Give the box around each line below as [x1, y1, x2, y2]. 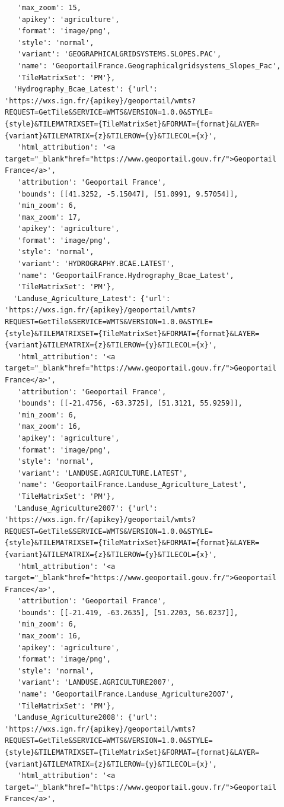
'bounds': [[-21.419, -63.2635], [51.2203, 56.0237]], [17, 608, 238, 617]
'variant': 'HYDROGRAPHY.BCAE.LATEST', [17, 259, 175, 268]
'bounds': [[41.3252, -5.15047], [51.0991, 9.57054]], [17, 189, 238, 198]
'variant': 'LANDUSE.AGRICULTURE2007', [17, 678, 175, 687]
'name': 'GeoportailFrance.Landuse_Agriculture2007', [17, 690, 234, 699]
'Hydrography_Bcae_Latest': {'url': [13, 85, 158, 94]
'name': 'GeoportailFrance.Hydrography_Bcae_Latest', [17, 271, 234, 280]
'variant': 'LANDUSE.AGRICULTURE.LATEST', [17, 469, 187, 477]
